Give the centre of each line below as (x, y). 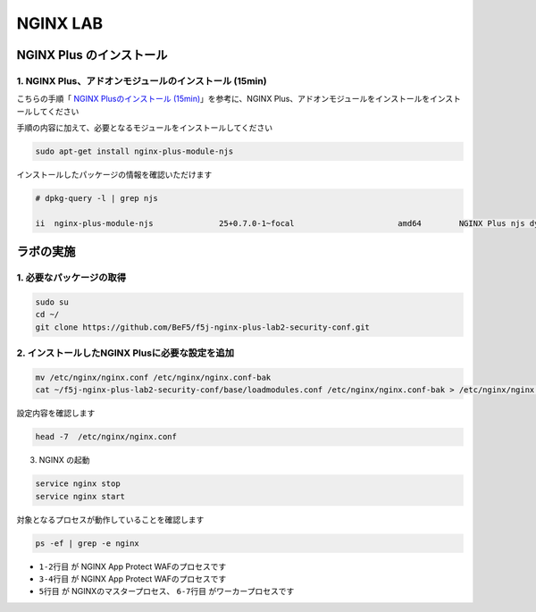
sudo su (52, 302)
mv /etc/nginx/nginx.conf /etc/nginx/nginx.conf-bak (153, 377)
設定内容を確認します (56, 413)
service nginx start (80, 496)
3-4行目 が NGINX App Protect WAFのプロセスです (133, 578)
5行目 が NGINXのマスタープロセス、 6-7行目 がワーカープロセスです (167, 591)
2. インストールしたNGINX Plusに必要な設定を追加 (126, 353)
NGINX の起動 (64, 460)
